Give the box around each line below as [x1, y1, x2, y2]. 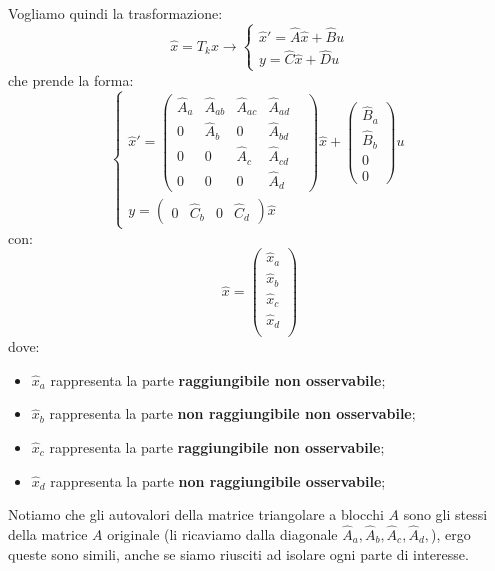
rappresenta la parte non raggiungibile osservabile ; [50, 470, 386, 491]
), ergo [431, 523, 471, 544]
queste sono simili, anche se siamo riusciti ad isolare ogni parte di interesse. [8, 543, 469, 564]
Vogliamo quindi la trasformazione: [8, 3, 223, 23]
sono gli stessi [403, 504, 488, 525]
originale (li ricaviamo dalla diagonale [107, 523, 338, 544]
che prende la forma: [8, 69, 134, 90]
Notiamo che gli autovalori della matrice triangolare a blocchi [8, 504, 384, 525]
